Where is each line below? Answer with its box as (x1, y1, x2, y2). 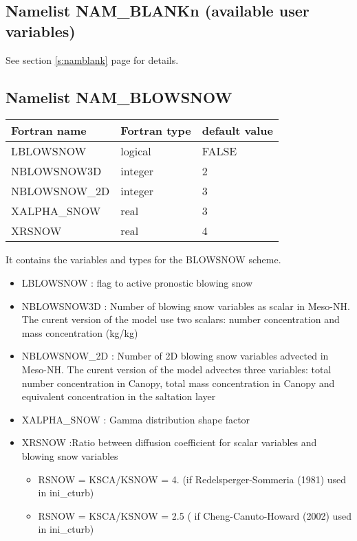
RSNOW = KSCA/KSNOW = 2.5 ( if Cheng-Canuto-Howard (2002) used (38, 508, 351, 522)
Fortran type (120, 122, 191, 139)
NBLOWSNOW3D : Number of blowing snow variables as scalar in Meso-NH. (21, 298, 350, 313)
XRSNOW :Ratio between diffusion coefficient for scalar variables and (21, 435, 317, 450)
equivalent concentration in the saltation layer (21, 389, 216, 404)
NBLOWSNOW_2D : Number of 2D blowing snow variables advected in (21, 349, 329, 363)
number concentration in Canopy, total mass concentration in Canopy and (21, 375, 335, 390)
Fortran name (11, 122, 87, 139)
